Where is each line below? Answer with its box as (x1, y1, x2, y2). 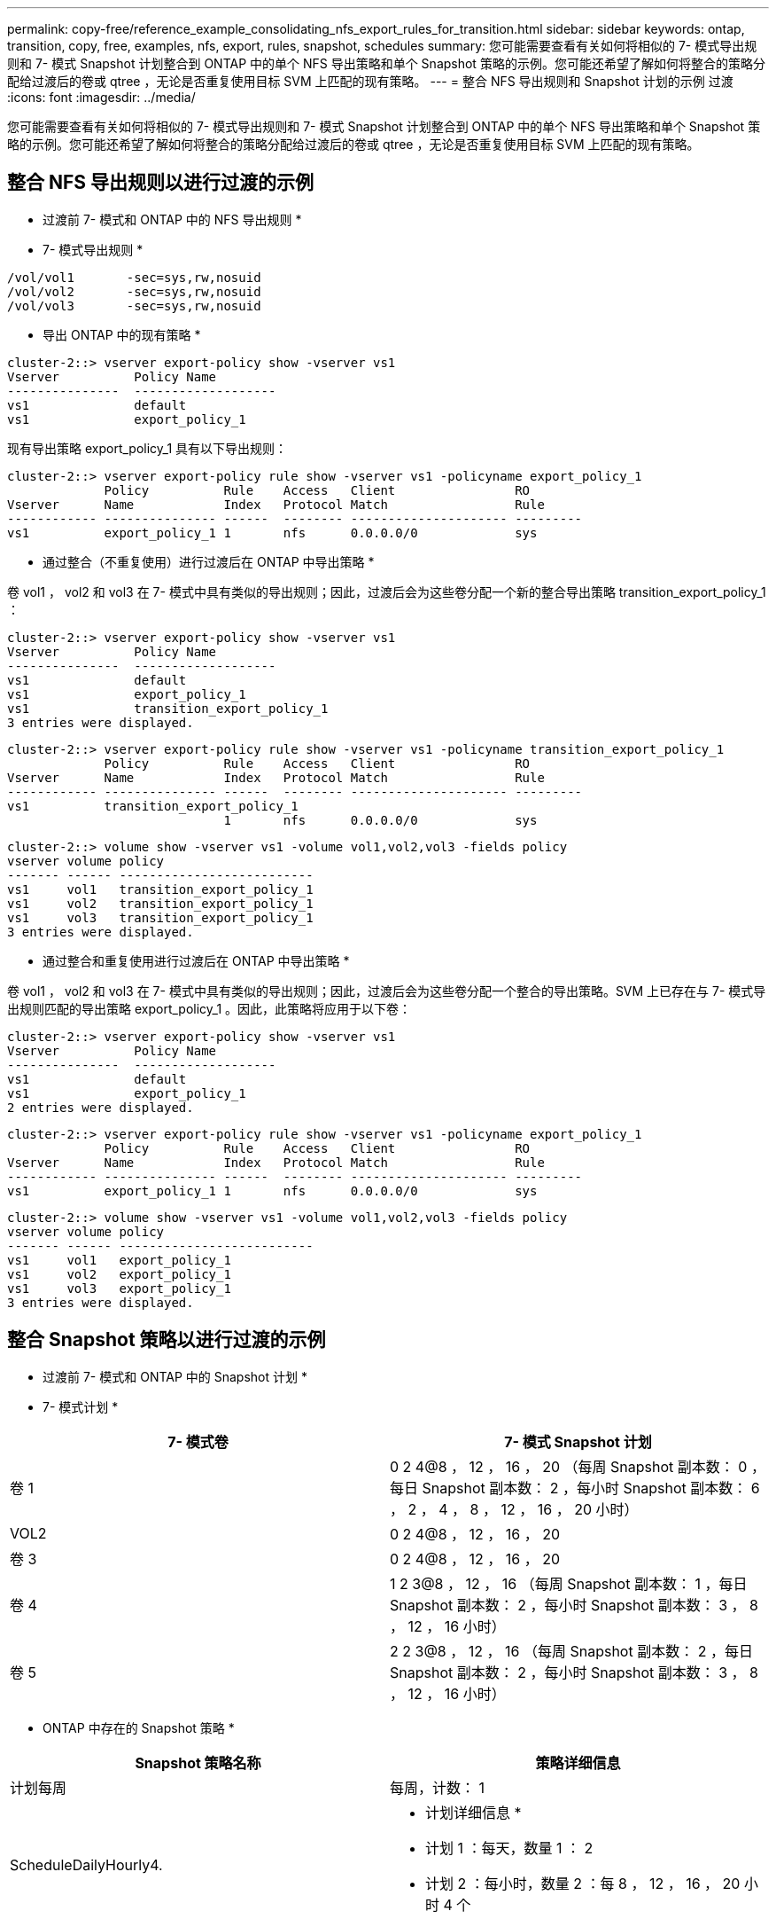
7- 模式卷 (167, 1432, 229, 1451)
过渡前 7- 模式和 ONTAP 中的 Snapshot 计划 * (43, 1368, 307, 1384)
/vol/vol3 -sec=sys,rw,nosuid (7, 298, 261, 313)
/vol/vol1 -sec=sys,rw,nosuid (7, 270, 261, 285)
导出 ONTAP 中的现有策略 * (43, 326, 201, 342)
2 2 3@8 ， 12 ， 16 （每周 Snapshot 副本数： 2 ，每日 (390, 1641, 753, 1660)
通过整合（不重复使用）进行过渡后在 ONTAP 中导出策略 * (43, 553, 375, 569)
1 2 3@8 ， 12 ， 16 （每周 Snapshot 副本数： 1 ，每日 (390, 1574, 748, 1593)
